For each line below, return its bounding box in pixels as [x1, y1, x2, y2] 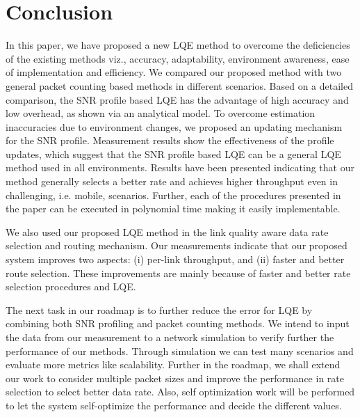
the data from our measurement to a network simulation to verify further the [6, 330, 334, 344]
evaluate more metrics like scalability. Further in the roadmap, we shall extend [6, 357, 341, 372]
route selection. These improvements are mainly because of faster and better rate [6, 265, 351, 280]
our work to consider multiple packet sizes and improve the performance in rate [6, 370, 344, 385]
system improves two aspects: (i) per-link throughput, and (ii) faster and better [6, 252, 345, 267]
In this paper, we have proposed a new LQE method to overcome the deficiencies [6, 38, 350, 52]
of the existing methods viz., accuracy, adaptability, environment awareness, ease [6, 51, 350, 65]
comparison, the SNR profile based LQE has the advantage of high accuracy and [6, 92, 349, 107]
